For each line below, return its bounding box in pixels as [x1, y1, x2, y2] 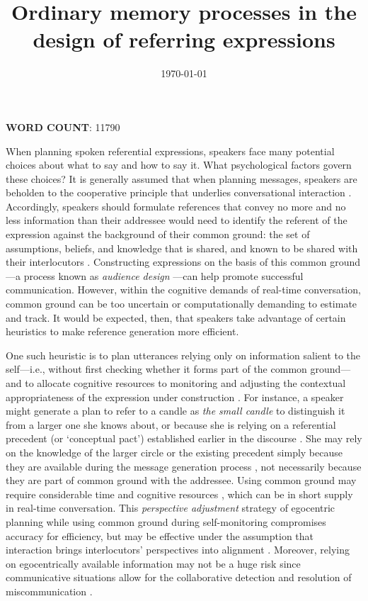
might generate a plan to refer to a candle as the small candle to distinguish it [6, 403, 345, 418]
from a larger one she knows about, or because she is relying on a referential [6, 417, 336, 432]
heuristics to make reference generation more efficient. [6, 324, 239, 339]
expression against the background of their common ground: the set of [6, 227, 310, 242]
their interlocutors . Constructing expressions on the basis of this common [6, 254, 327, 269]
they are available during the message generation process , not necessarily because [6, 459, 362, 473]
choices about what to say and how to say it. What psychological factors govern [6, 157, 352, 172]
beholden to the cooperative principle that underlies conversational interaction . [6, 185, 352, 200]
